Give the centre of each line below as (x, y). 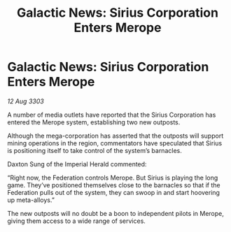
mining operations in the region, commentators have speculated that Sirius (115, 143)
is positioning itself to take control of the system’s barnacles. (94, 150)
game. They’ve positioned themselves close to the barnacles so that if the (114, 185)
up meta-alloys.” (31, 200)
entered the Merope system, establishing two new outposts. (94, 122)
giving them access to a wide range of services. (76, 221)
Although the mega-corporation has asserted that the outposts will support (115, 136)
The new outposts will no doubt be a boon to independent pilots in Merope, (115, 213)
